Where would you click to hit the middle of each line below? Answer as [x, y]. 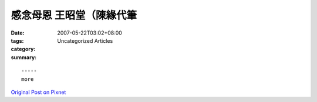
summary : [24, 57]
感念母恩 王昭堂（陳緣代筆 [74, 15]
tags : [17, 40]
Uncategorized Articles [85, 40]
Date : [18, 33]
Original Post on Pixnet [38, 92]
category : [23, 49]
